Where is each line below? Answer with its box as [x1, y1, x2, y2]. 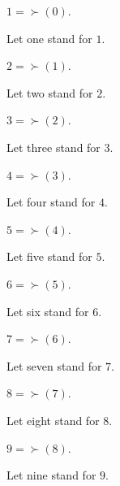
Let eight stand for [6, 411, 100, 428]
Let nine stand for [6, 466, 96, 484]
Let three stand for [6, 138, 101, 155]
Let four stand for [6, 193, 96, 210]
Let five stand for [6, 248, 92, 265]
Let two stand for [6, 84, 93, 101]
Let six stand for [6, 302, 89, 319]
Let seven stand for [6, 357, 102, 374]
